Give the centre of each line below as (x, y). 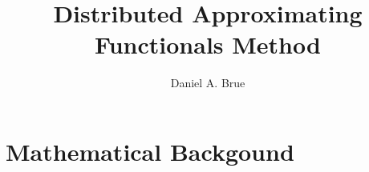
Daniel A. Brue (208, 83)
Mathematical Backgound (150, 151)
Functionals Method (208, 44)
